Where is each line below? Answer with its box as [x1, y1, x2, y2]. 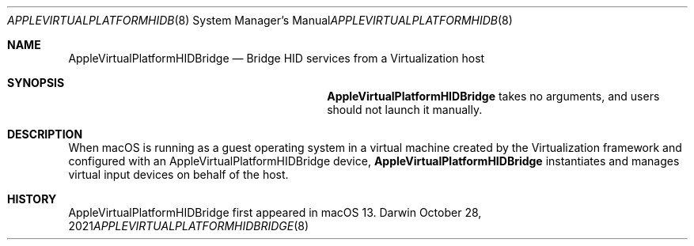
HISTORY [7, 192, 57, 206]
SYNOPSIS [7, 76, 65, 89]
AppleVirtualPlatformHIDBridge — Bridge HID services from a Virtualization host [68, 51, 485, 65]
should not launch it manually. [327, 103, 483, 116]
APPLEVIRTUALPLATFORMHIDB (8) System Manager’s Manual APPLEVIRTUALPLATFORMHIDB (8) [7, 13, 513, 27]
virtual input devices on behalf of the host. [68, 168, 289, 181]
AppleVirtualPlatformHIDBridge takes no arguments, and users [327, 89, 660, 103]
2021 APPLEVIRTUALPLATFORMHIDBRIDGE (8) [68, 219, 309, 233]
